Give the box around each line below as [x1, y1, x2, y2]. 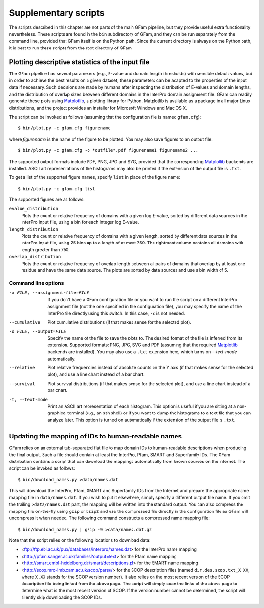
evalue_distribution [9, 206, 59, 212]
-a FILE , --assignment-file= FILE [9, 290, 89, 296]
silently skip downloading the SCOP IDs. [21, 594, 102, 600]
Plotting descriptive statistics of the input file [9, 58, 150, 66]
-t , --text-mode [9, 397, 48, 402]
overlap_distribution [9, 254, 61, 260]
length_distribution [9, 226, 59, 232]
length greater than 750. [21, 246, 70, 252]
